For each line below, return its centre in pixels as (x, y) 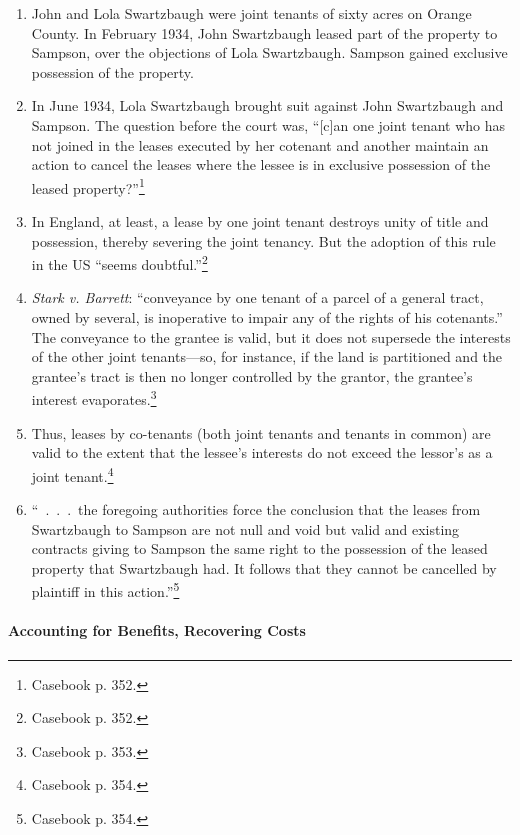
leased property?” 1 (88, 186)
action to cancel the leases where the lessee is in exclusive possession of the (261, 164)
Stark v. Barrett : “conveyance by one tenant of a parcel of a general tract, (257, 297)
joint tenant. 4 (72, 474)
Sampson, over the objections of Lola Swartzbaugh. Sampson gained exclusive (269, 52)
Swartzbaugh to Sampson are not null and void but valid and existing (245, 528)
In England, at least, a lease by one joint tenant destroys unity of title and (260, 221)
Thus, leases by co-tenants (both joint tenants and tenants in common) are (261, 432)
